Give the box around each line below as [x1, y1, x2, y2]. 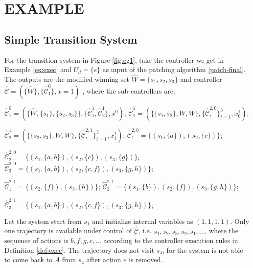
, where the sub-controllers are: [82, 85, 175, 96]
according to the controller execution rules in [103, 235, 238, 245]
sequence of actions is [4, 235, 69, 245]
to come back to [4, 254, 52, 265]
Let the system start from [4, 216, 82, 226]
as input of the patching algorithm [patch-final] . [102, 64, 246, 74]
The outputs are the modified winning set [4, 73, 129, 84]
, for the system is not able [162, 244, 243, 255]
